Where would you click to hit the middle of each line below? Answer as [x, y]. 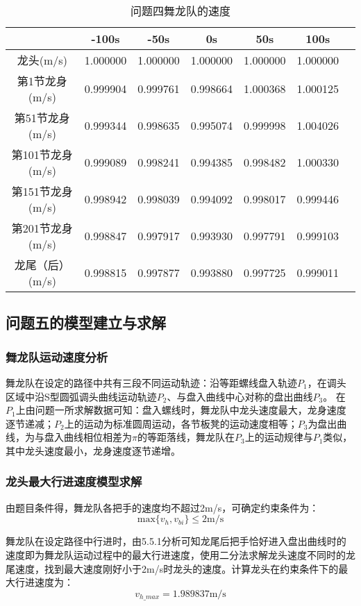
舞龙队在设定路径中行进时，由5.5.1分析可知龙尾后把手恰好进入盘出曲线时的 [176, 541]
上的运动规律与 [279, 437]
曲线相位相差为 [98, 437]
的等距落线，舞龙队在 [186, 437]
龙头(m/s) [42, 60]
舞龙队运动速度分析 [57, 356]
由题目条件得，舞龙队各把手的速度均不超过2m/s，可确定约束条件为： [162, 507]
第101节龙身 [42, 154]
